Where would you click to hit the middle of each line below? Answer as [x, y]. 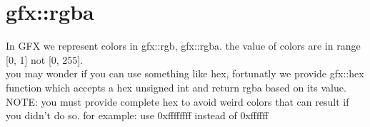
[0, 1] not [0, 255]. [45, 59]
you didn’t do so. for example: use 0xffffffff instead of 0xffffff [137, 115]
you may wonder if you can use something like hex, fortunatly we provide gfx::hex [185, 73]
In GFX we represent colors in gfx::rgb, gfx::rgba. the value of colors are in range [183, 46]
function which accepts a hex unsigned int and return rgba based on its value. [176, 87]
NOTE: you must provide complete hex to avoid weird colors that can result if [177, 101]
